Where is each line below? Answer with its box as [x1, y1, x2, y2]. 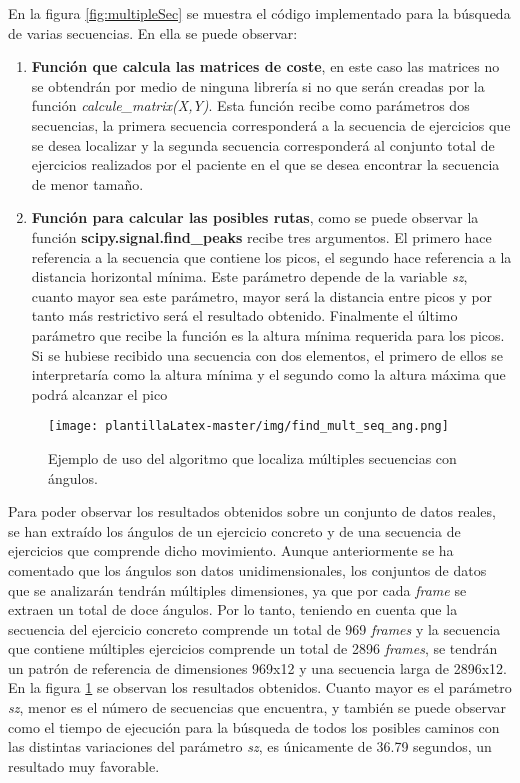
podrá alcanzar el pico [31, 383, 168, 404]
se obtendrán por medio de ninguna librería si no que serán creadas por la [31, 75, 485, 96]
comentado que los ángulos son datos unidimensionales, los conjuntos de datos [8, 559, 487, 580]
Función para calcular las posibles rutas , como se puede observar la [31, 207, 479, 228]
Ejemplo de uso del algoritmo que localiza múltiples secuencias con [48, 447, 457, 468]
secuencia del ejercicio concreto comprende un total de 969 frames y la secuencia [8, 618, 501, 639]
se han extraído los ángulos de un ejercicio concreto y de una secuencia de [8, 520, 461, 541]
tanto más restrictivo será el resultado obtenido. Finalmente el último [31, 305, 458, 326]
